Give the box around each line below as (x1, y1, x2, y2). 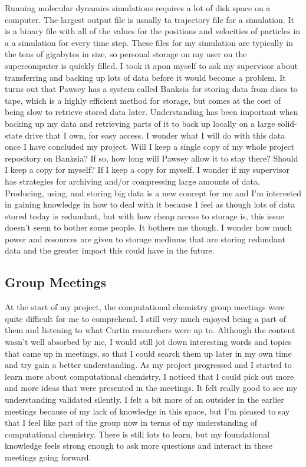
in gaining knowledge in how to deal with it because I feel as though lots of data (5, 198, 295, 211)
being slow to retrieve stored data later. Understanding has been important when (5, 106, 298, 118)
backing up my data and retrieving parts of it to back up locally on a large (5, 117, 275, 129)
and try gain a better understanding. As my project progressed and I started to (5, 359, 292, 371)
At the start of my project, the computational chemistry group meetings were (5, 301, 285, 313)
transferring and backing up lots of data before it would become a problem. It (5, 71, 286, 83)
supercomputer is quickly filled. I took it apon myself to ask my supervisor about (5, 59, 298, 71)
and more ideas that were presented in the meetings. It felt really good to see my (5, 382, 298, 394)
